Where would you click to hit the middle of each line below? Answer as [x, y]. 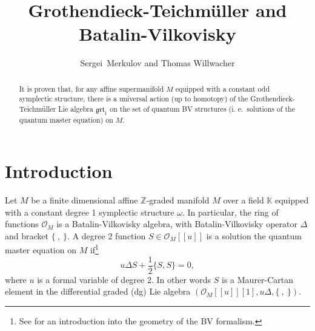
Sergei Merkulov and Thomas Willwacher [157, 63]
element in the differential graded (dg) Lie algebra [98, 291]
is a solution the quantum [254, 235]
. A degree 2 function [107, 235]
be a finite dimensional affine [85, 200]
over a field [244, 200]
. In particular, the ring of [230, 212]
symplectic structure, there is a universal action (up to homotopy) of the [134, 99]
